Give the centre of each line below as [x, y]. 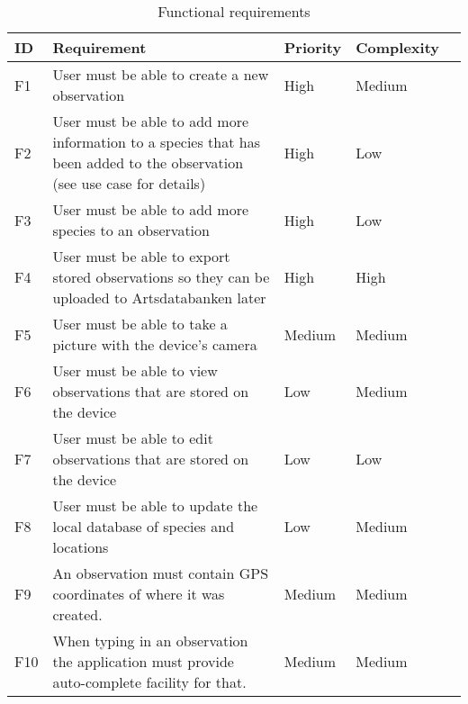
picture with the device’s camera [155, 344]
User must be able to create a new [161, 74]
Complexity [397, 47]
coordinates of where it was [139, 594]
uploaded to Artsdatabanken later [159, 298]
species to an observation [131, 230]
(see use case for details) [129, 183]
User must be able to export [141, 256]
